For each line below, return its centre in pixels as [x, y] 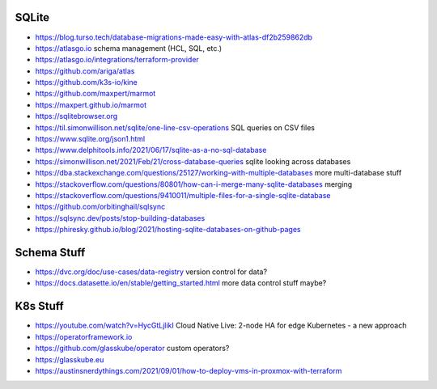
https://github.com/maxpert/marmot [95, 94]
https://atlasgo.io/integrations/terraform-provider [117, 60]
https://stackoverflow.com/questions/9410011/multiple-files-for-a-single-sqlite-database [183, 195]
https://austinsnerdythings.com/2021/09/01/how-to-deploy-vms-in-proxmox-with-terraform [189, 370]
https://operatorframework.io [84, 336]
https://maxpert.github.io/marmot [91, 104]
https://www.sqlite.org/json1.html [90, 139]
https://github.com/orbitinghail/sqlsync [100, 207]
